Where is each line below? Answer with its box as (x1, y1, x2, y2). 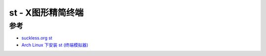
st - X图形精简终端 (9, 7, 84, 18)
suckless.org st (21, 35, 53, 41)
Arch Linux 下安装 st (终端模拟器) (21, 42, 89, 48)
